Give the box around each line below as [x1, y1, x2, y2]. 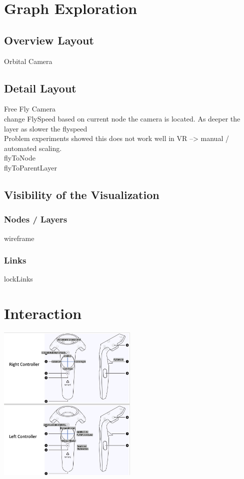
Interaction [4, 303, 82, 323]
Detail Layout [4, 80, 76, 95]
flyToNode [4, 152, 36, 163]
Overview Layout [4, 32, 94, 47]
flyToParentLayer [4, 162, 57, 172]
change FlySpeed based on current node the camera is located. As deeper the [4, 113, 240, 123]
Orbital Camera [4, 55, 52, 66]
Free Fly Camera [4, 103, 56, 114]
